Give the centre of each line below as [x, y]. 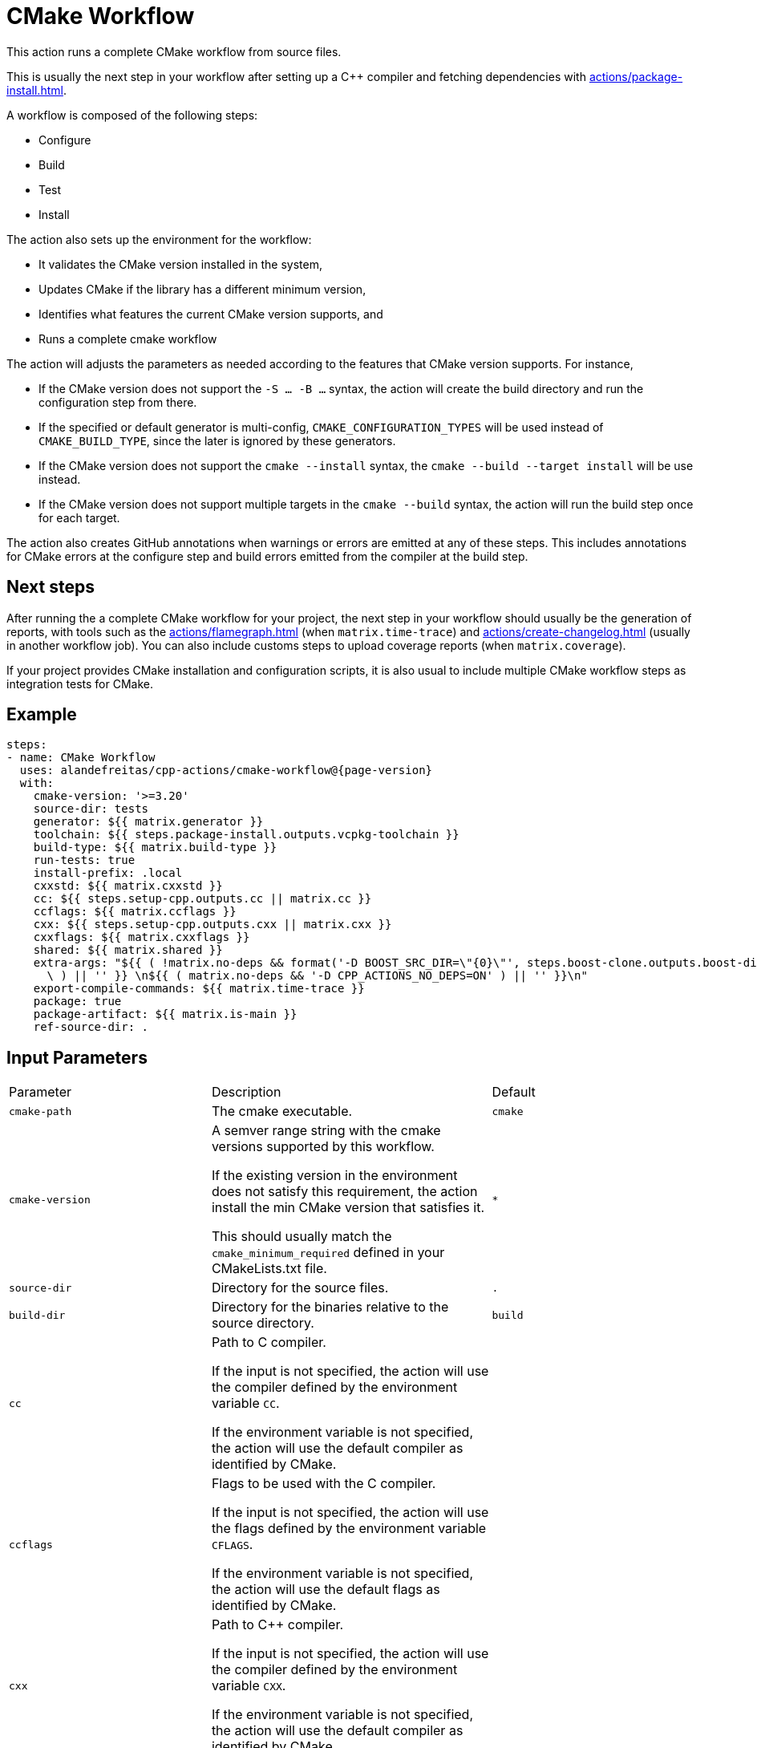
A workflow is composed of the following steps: [132, 115]
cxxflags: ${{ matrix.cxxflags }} [142, 937]
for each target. [79, 517]
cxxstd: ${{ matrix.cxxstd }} [128, 886]
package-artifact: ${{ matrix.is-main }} [165, 1014]
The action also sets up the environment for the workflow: [159, 239]
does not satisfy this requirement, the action [344, 1192]
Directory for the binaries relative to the [330, 1307]
